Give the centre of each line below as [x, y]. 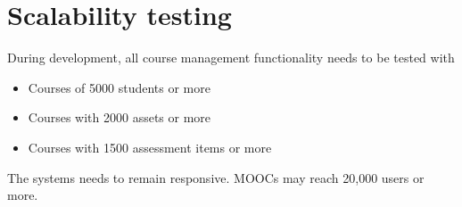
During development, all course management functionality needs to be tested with [231, 58]
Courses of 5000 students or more [119, 87]
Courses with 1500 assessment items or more [150, 147]
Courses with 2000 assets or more [120, 117]
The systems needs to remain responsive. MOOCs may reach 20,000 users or [216, 177]
